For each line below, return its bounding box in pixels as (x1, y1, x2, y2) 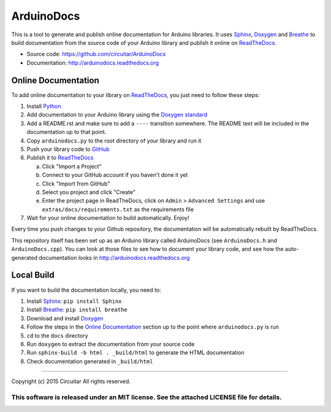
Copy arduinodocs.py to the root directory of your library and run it (26, 137, 202, 144)
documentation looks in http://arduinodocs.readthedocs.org (39, 254, 190, 261)
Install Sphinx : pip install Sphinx (26, 297, 122, 305)
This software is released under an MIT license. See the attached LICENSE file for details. (11, 393, 282, 402)
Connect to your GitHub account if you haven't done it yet (42, 171, 188, 179)
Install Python (26, 103, 61, 110)
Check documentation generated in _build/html (26, 357, 153, 365)
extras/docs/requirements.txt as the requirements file (42, 206, 194, 213)
